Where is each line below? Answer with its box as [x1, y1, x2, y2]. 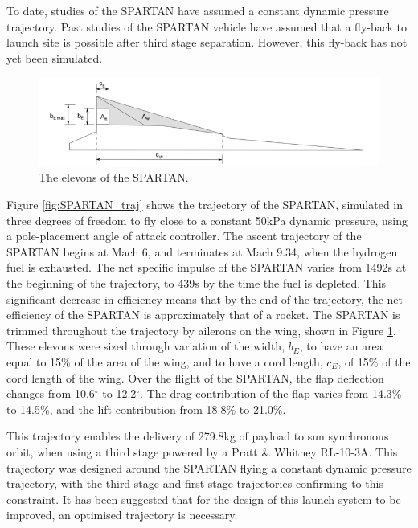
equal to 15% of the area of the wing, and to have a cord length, [6, 353, 323, 370]
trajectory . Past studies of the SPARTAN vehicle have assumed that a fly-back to [6, 18, 408, 35]
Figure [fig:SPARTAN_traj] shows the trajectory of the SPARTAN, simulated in [6, 196, 403, 213]
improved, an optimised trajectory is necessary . [6, 506, 238, 523]
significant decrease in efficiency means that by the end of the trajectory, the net [6, 290, 404, 307]
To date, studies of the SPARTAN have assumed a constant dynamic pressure [6, 2, 389, 18]
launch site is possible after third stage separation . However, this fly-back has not [6, 34, 408, 51]
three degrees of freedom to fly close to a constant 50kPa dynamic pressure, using [6, 211, 408, 228]
